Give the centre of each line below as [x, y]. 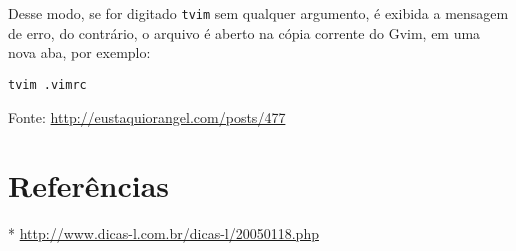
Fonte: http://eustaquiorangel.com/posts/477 [147, 116]
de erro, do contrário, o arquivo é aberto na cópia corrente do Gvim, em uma [244, 32]
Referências [89, 185]
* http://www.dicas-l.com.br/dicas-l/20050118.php [163, 233]
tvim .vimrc [47, 84]
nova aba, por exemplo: [79, 52]
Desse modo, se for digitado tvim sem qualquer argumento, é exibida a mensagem [258, 13]
